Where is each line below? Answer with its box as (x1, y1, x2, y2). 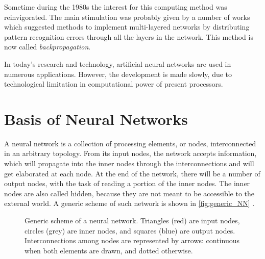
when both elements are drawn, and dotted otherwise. (25, 245, 193, 255)
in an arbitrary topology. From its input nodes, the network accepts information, (4, 148, 257, 159)
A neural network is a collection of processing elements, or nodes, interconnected (4, 138, 256, 148)
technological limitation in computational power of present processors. (4, 79, 223, 89)
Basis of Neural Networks (4, 108, 188, 129)
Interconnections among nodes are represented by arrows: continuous (25, 235, 239, 246)
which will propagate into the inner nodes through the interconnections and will (4, 158, 254, 169)
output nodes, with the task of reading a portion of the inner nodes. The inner (4, 178, 250, 189)
